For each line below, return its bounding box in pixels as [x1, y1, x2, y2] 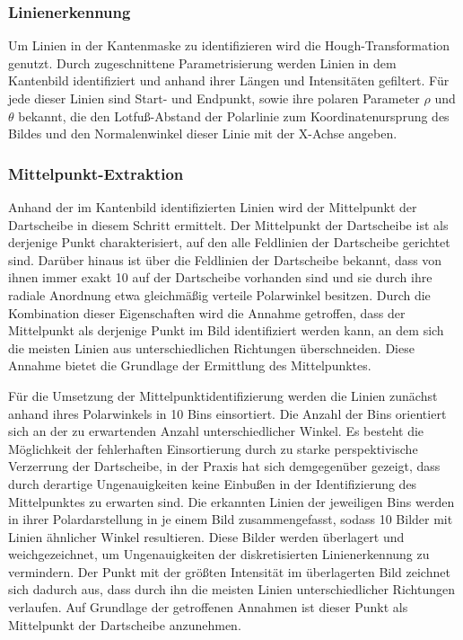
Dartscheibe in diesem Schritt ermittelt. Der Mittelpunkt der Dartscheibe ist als [8, 215, 449, 234]
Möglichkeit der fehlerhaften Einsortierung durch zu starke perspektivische [8, 439, 418, 458]
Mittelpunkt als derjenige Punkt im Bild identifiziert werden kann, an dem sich [8, 321, 444, 340]
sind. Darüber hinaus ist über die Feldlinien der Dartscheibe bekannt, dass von [8, 250, 442, 269]
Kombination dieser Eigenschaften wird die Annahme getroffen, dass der [8, 303, 406, 322]
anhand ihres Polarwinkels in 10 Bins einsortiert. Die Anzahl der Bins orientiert [8, 404, 447, 422]
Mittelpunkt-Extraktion [8, 162, 184, 184]
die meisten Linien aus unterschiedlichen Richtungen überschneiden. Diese [8, 338, 415, 357]
